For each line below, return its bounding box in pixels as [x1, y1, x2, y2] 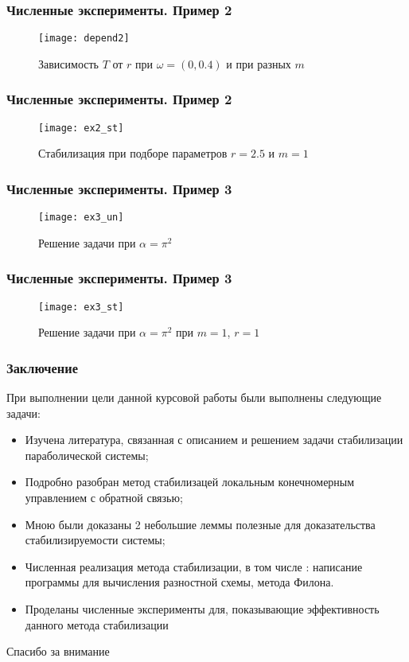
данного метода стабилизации [25, 616, 169, 633]
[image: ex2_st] [38, 122, 124, 134]
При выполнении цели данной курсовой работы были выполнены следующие [6, 389, 382, 406]
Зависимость [38, 55, 99, 72]
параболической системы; [25, 446, 149, 463]
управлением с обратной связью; [25, 489, 183, 506]
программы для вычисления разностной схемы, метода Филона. [25, 574, 334, 590]
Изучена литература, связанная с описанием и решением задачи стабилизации [25, 431, 403, 448]
